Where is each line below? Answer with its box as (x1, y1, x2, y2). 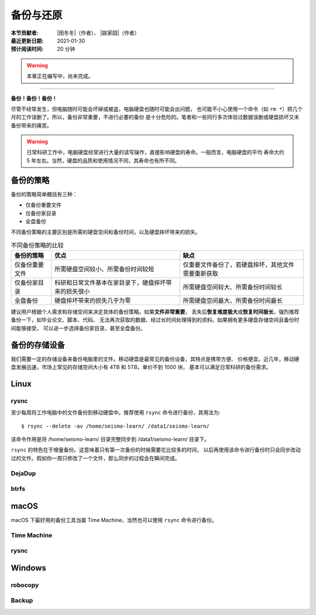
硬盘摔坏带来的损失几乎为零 (54, 296, 131, 305)
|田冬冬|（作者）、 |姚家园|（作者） (57, 29, 140, 36)
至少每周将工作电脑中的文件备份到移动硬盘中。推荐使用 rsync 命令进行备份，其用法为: (11, 409, 221, 416)
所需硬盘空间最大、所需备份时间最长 (183, 296, 283, 305)
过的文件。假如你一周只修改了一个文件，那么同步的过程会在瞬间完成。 (11, 455, 180, 462)
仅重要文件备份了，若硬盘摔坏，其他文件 (183, 261, 295, 269)
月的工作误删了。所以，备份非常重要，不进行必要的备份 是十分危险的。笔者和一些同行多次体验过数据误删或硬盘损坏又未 (11, 114, 300, 121)
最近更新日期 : (11, 37, 44, 44)
